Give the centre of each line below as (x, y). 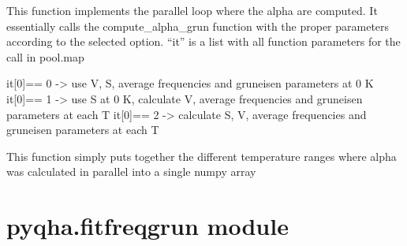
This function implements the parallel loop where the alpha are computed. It (192, 10)
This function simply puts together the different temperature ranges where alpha (202, 156)
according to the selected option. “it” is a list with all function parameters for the (203, 41)
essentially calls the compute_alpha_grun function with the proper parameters (198, 26)
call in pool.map (45, 56)
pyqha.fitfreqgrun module (147, 226)
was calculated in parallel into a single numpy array (131, 171)
